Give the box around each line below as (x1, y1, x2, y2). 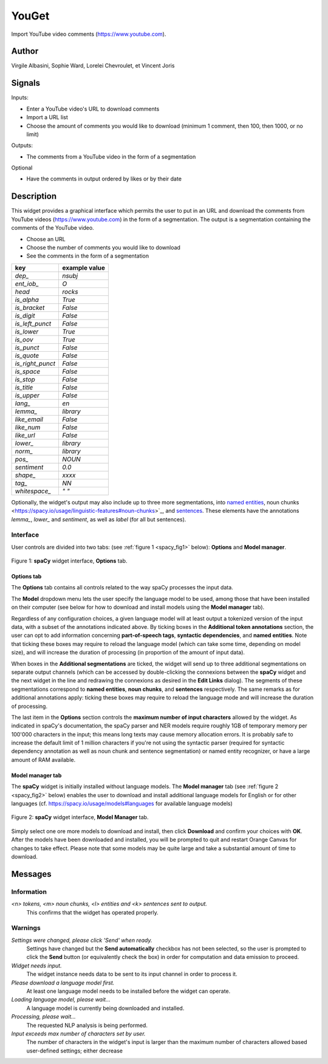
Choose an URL (26, 235, 66, 242)
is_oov (15, 335, 33, 343)
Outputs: (11, 142, 33, 149)
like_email (15, 415, 44, 424)
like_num (15, 423, 41, 431)
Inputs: (11, 94, 29, 101)
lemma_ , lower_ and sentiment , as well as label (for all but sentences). (11, 515, 186, 523)
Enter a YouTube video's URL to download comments (26, 105, 160, 112)
